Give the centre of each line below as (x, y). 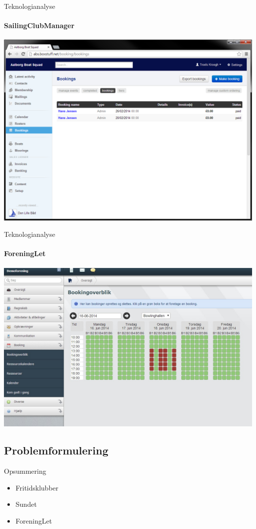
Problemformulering (56, 450)
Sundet (26, 504)
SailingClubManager (39, 25)
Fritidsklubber (37, 487)
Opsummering (25, 471)
